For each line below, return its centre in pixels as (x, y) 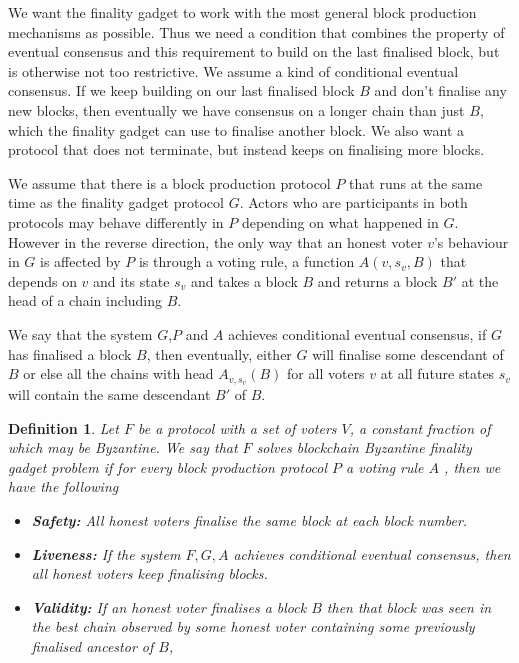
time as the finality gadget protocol (116, 202)
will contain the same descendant (109, 393)
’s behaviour (471, 241)
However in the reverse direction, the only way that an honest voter (215, 241)
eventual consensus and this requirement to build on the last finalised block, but (254, 51)
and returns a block (377, 280)
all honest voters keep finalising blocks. (149, 573)
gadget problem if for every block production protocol (168, 466)
